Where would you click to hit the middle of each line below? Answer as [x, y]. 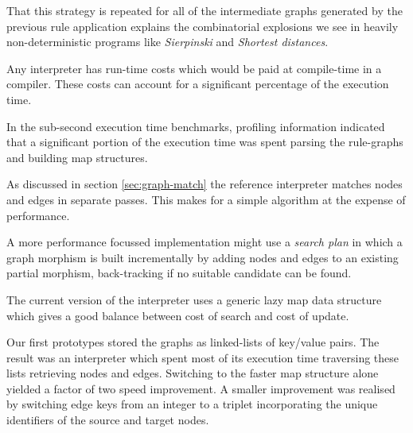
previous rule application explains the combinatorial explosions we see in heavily [203, 26]
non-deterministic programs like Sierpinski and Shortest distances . [168, 42]
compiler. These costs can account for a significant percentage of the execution [198, 84]
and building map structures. [77, 157]
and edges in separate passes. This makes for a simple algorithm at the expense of [206, 199]
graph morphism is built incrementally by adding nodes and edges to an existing [203, 257]
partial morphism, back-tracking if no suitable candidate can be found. [179, 273]
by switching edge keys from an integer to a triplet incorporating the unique [192, 404]
